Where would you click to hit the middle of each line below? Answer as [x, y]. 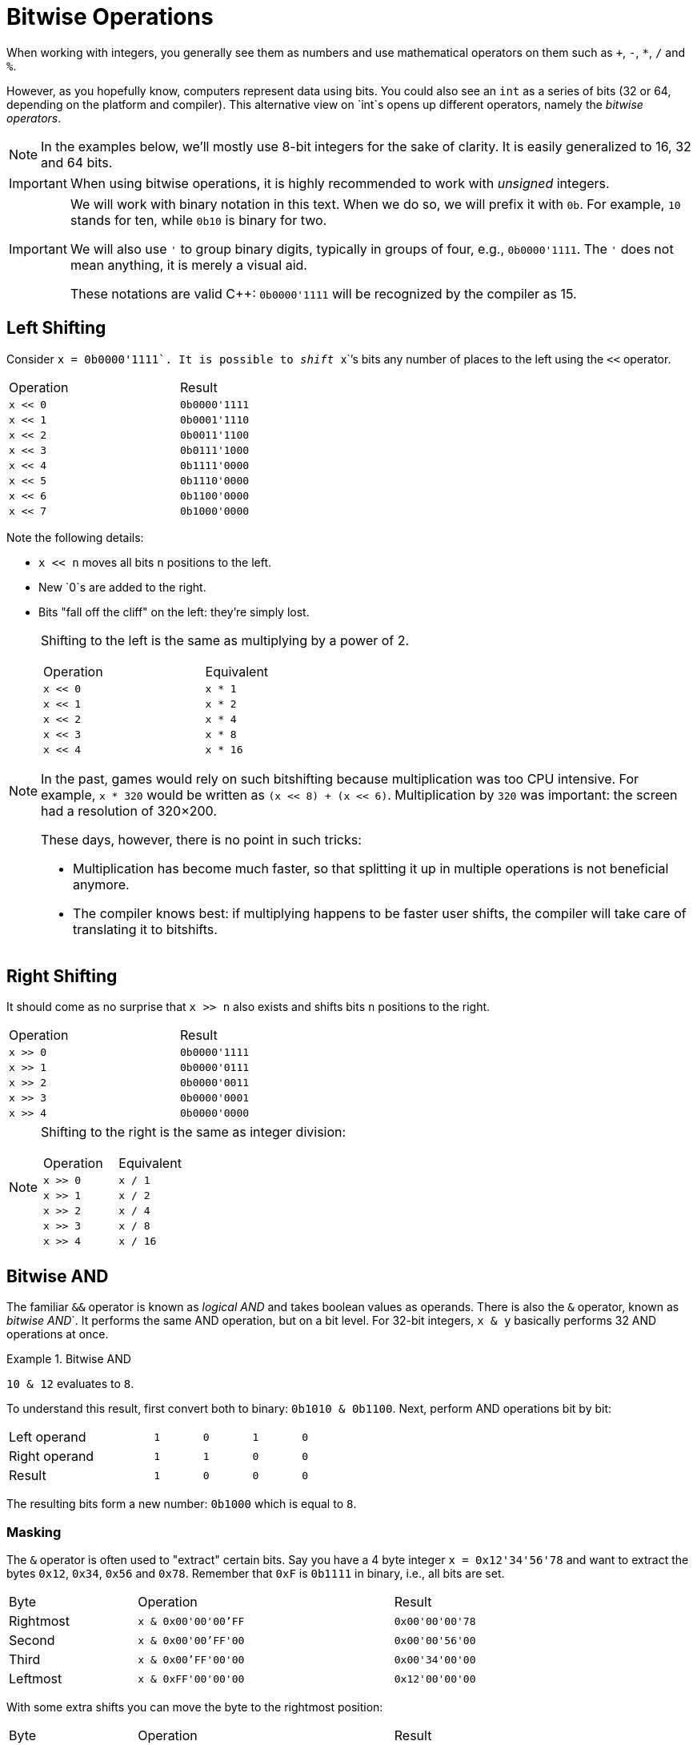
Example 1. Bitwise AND [69, 1359]
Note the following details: [75, 537]
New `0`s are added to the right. [122, 587]
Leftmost [36, 1679]
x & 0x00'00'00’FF [191, 1621]
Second [32, 1641]
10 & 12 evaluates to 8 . [70, 1384]
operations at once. [58, 1334]
